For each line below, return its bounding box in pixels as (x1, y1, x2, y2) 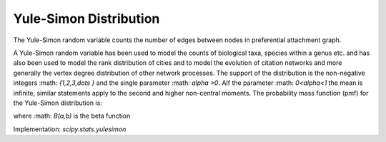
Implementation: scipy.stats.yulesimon (13, 125, 127, 133)
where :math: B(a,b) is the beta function (13, 111, 131, 121)
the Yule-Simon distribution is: (13, 98, 103, 107)
